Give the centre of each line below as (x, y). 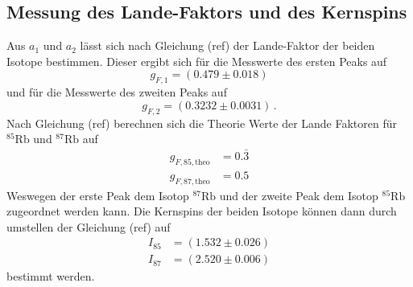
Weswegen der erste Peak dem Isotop (98, 195)
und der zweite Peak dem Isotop (299, 195)
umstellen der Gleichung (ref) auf (89, 226)
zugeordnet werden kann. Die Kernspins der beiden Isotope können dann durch (202, 211)
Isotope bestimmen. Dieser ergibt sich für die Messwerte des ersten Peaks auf (197, 61)
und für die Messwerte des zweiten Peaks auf (117, 92)
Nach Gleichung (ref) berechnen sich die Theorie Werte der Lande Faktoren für (202, 123)
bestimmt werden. (51, 276)
